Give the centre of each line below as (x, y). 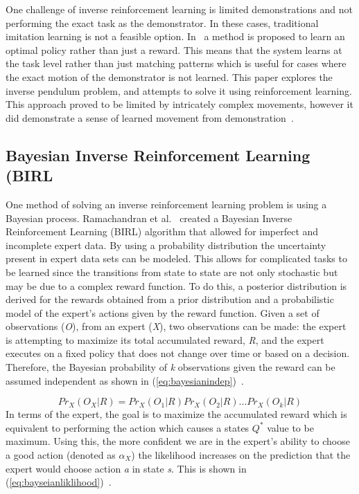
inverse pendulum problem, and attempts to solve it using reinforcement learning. (179, 90)
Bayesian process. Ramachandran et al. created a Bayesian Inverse (149, 218)
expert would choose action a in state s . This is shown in (126, 468)
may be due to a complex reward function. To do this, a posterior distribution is (176, 285)
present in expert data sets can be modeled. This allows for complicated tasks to (176, 258)
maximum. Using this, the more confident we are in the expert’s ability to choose (178, 441)
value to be (290, 427)
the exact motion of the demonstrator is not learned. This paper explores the (169, 76)
